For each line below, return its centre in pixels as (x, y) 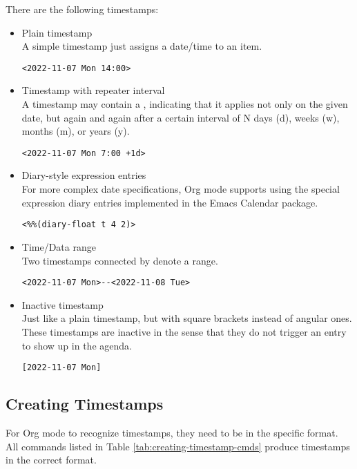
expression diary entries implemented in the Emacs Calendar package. (170, 202)
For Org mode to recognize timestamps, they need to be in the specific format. (172, 432)
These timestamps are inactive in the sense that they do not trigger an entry (184, 331)
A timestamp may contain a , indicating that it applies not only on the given (185, 104)
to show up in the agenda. (77, 345)
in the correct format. (51, 460)
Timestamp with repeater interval (93, 90)
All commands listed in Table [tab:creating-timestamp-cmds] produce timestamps (178, 446)
